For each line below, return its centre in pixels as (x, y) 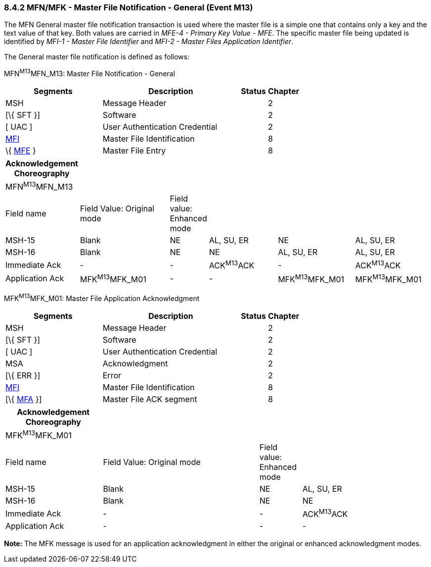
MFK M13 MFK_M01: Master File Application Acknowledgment (102, 298)
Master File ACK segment (150, 399)
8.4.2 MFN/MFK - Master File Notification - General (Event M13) (129, 7)
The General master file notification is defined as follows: (97, 57)
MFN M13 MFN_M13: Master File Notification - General (90, 73)
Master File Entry (134, 151)
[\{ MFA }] (24, 399)
